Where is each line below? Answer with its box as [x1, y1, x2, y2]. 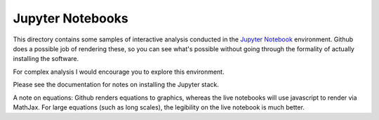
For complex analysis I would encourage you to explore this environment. [13, 67, 225, 76]
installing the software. [13, 55, 79, 63]
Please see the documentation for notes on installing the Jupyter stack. [13, 81, 219, 89]
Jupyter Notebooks [13, 11, 129, 26]
